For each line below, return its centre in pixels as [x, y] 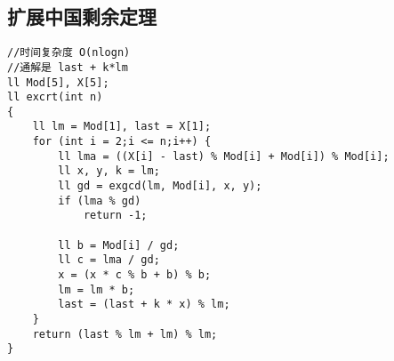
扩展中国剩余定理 [82, 16]
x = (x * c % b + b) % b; [135, 275]
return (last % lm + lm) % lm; [125, 334]
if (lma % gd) [100, 201]
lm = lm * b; [96, 289]
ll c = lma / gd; [109, 260]
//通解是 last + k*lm [68, 67]
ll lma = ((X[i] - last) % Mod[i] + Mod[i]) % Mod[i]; [224, 156]
